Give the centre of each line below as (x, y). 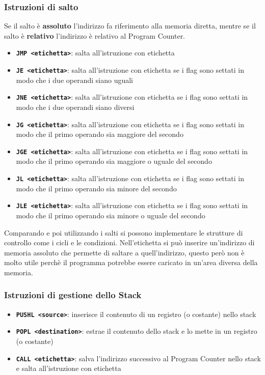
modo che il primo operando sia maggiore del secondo (100, 134)
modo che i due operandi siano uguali (74, 80)
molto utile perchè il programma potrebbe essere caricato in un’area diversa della (131, 262)
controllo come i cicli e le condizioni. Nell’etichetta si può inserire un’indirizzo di (129, 242)
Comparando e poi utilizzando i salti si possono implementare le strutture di (124, 232)
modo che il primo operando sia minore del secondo (96, 188)
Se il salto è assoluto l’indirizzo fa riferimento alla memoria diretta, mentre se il (130, 26)
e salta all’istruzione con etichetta (69, 368)
